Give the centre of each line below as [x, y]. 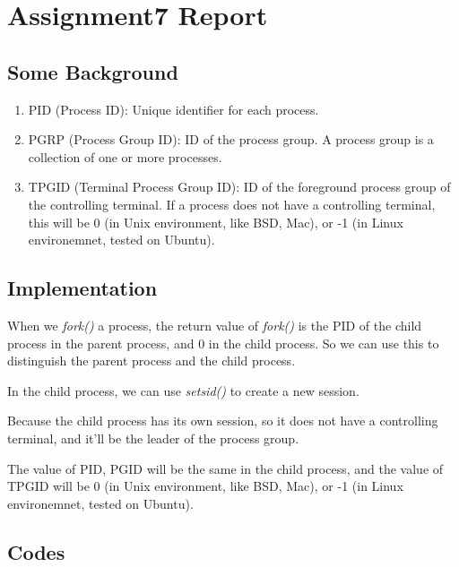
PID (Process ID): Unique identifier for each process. [173, 109]
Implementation [82, 288]
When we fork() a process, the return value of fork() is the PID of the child [215, 325]
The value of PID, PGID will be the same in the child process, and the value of [225, 468]
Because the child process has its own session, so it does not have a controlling [223, 421]
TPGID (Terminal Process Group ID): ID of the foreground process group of [239, 187]
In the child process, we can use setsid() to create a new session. [183, 390]
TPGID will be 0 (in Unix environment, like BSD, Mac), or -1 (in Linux [205, 486]
